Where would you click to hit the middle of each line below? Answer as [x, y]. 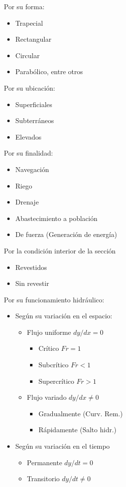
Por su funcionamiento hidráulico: [54, 299]
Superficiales [34, 104]
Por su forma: [24, 6]
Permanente [45, 462]
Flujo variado [47, 397]
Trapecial [29, 23]
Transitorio [43, 479]
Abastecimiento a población [56, 218]
